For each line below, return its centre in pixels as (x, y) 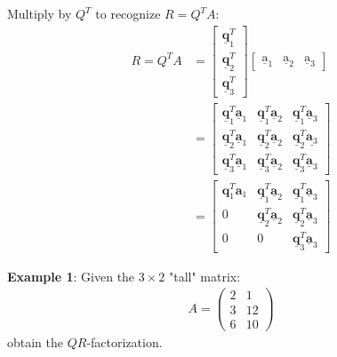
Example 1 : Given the (71, 276)
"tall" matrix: (205, 276)
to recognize (128, 13)
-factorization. (124, 341)
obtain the (36, 341)
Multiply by (40, 13)
